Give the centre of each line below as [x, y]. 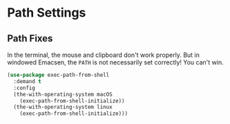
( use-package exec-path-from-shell [58, 75]
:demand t [27, 81]
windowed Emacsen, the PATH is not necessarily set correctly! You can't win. [115, 62]
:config [25, 88]
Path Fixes [30, 38]
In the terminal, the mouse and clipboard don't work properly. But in [104, 55]
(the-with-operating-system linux [63, 107]
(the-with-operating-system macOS [63, 94]
